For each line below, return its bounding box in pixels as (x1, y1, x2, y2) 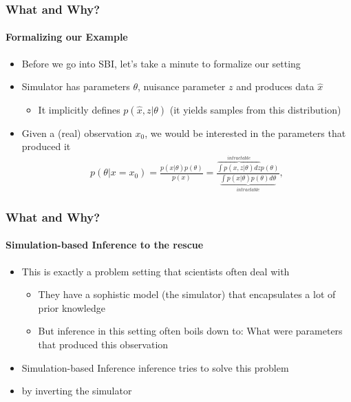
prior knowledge (38, 300, 105, 315)
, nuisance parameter (138, 79, 226, 94)
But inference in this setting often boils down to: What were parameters (38, 324, 343, 338)
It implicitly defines (38, 102, 120, 116)
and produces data (236, 79, 315, 94)
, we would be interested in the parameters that (145, 125, 346, 140)
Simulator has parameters (21, 79, 130, 94)
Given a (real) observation (21, 125, 132, 140)
